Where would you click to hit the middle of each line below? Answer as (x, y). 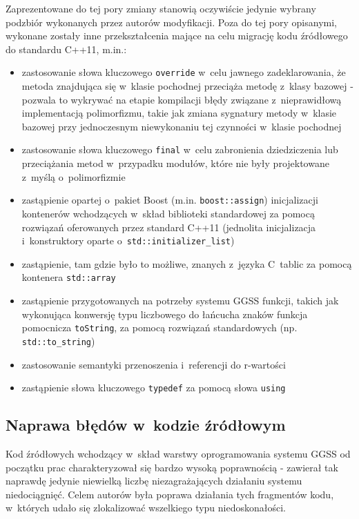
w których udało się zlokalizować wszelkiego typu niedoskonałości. (146, 508)
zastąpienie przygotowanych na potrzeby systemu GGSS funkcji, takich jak (180, 300)
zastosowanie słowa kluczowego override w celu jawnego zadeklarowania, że (184, 72)
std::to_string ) (58, 341)
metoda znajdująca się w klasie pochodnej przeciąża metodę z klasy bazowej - (187, 86)
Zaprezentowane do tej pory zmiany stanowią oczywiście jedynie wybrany (161, 8)
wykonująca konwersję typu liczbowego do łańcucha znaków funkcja (165, 314)
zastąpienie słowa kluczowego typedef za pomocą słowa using (154, 388)
